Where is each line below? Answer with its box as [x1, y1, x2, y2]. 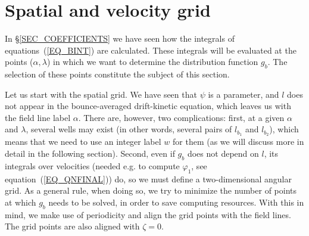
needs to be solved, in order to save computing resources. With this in [48, 195, 304, 208]
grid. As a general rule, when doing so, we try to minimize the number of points [5, 184, 297, 197]
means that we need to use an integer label [5, 135, 161, 148]
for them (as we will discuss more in [173, 135, 304, 148]
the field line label [5, 111, 71, 123]
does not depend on [187, 147, 259, 159]
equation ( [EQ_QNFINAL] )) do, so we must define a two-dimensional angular [5, 172, 292, 185]
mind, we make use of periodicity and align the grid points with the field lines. [5, 208, 291, 221]
